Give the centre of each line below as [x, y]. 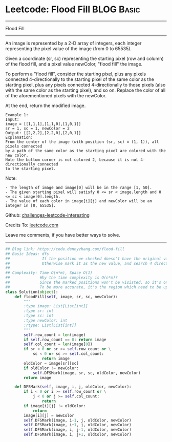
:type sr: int [39, 311]
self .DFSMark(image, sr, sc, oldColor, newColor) [87, 373]
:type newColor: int [46, 321]
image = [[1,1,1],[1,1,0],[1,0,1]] [43, 124]
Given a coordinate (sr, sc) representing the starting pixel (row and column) [84, 58]
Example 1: [17, 115]
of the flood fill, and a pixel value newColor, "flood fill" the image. [74, 64]
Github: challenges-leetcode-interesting [47, 215]
